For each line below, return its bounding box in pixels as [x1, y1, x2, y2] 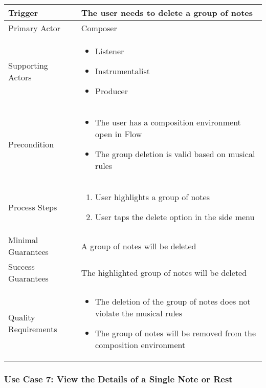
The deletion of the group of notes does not [95, 295, 251, 307]
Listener [95, 45, 124, 57]
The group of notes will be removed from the [95, 327, 256, 339]
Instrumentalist [95, 65, 150, 77]
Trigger [8, 7, 38, 18]
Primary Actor [8, 22, 61, 34]
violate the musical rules [95, 307, 183, 319]
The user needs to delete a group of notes [81, 7, 253, 18]
